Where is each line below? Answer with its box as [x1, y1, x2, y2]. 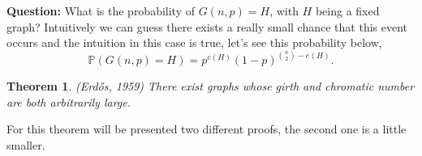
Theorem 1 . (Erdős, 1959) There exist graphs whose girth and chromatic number [6, 78, 415, 95]
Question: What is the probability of [6, 2, 196, 19]
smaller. [6, 137, 45, 153]
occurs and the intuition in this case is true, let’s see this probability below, [6, 34, 382, 51]
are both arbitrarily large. [6, 93, 131, 110]
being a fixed [315, 2, 380, 19]
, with [269, 2, 299, 19]
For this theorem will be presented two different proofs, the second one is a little [6, 120, 407, 137]
